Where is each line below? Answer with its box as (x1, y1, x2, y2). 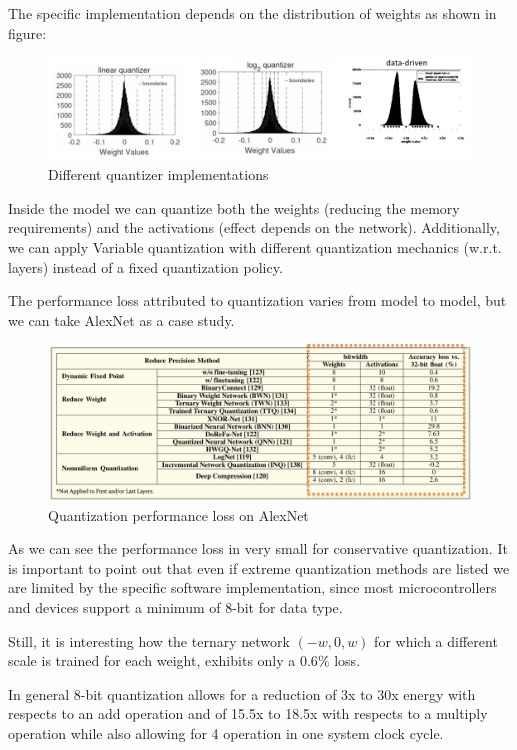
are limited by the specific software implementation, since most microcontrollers (8, 577, 497, 598)
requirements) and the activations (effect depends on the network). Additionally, (8, 217, 500, 238)
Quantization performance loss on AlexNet (48, 504, 309, 525)
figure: (8, 22, 47, 43)
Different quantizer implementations (48, 164, 269, 185)
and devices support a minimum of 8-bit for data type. (8, 596, 343, 617)
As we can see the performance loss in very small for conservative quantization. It (8, 538, 508, 559)
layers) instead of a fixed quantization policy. (8, 256, 283, 277)
